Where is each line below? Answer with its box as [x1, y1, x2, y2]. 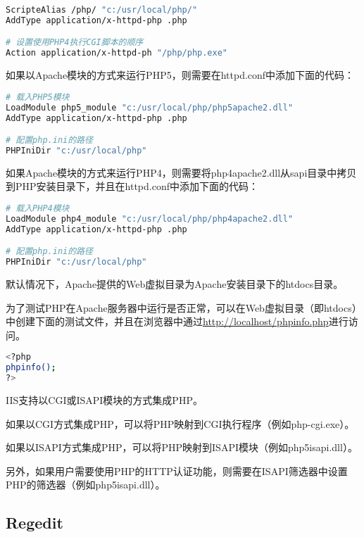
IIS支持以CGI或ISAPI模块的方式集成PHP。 [6, 393, 203, 407]
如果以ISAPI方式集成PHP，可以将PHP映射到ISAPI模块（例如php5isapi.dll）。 [6, 440, 358, 455]
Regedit [6, 512, 63, 533]
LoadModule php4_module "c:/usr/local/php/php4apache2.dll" [6, 213, 294, 224]
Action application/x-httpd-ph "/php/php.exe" [6, 48, 227, 58]
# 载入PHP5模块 [6, 91, 70, 102]
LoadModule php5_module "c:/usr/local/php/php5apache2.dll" [6, 102, 294, 113]
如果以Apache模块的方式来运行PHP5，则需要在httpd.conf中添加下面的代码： [6, 68, 355, 82]
